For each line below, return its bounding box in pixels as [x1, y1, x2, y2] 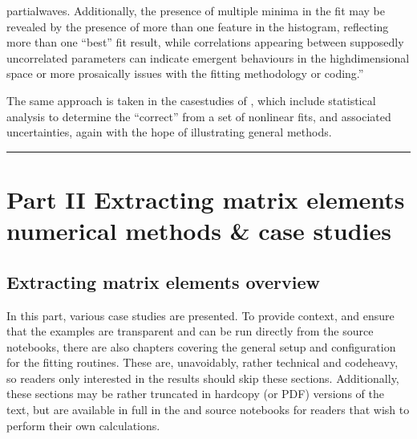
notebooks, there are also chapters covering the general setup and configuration [6, 338, 396, 355]
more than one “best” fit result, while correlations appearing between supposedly [6, 34, 404, 51]
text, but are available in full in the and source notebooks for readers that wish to [6, 401, 410, 418]
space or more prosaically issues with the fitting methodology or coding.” [6, 65, 364, 82]
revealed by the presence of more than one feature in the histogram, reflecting [6, 18, 389, 35]
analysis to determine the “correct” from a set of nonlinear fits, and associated [6, 108, 391, 124]
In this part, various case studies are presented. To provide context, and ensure [6, 307, 395, 323]
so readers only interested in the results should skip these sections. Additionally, [6, 369, 399, 386]
